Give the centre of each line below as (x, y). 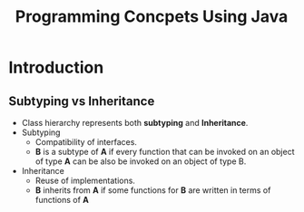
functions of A (62, 200)
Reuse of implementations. (85, 180)
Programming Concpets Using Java (152, 17)
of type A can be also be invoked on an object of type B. (141, 161)
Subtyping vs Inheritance (82, 101)
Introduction (56, 67)
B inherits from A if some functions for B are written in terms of (153, 190)
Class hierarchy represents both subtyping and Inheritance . (135, 123)
